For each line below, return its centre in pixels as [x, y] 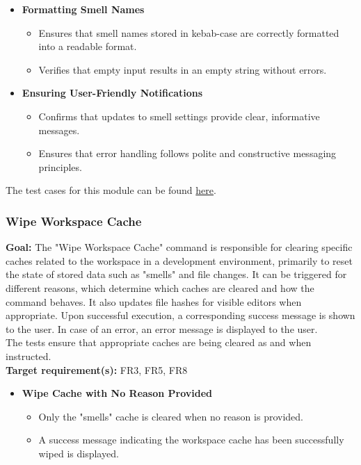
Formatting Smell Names [83, 9]
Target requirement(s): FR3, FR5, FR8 [97, 369]
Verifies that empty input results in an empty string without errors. [183, 69]
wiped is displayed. [79, 453]
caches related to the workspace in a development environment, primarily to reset [179, 260]
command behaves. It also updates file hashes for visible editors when [154, 301]
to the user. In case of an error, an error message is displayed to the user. [162, 328]
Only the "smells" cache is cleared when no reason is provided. [171, 416]
